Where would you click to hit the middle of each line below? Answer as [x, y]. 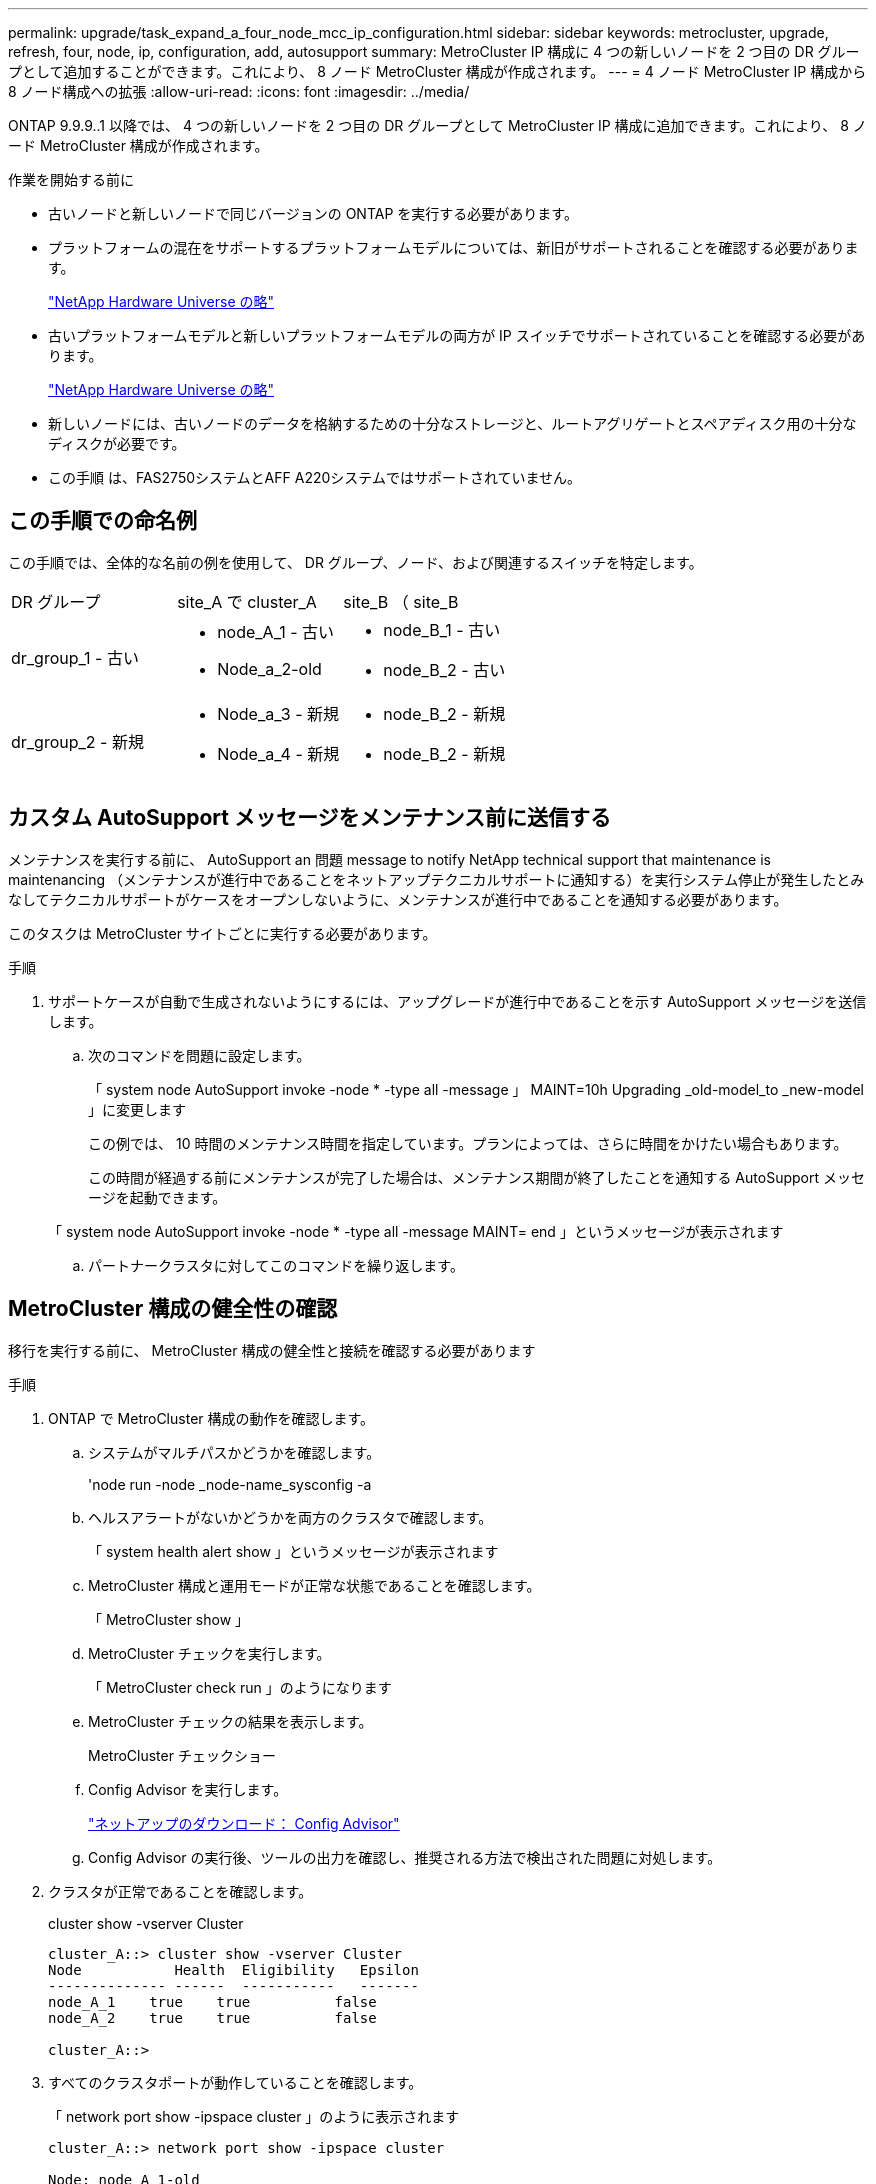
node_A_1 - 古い [276, 631]
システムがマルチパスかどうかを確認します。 [234, 1452]
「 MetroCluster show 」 [169, 1619]
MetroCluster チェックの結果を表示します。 [230, 1721]
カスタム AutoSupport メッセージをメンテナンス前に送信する [310, 818]
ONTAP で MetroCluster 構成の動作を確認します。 [211, 1418]
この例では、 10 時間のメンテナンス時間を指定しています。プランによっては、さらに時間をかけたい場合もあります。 [468, 1143]
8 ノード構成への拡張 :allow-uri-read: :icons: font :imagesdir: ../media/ [239, 91]
